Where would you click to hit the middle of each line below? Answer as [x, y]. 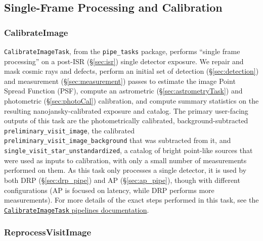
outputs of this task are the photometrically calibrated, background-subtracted [126, 121]
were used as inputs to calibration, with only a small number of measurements [125, 160]
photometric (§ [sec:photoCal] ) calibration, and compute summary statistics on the [131, 101]
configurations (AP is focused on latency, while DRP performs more [109, 190]
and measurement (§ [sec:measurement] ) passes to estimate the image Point [120, 81]
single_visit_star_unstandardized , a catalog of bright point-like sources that [128, 150]
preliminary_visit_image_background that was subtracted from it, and [118, 140]
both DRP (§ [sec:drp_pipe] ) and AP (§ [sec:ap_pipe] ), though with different [122, 180]
